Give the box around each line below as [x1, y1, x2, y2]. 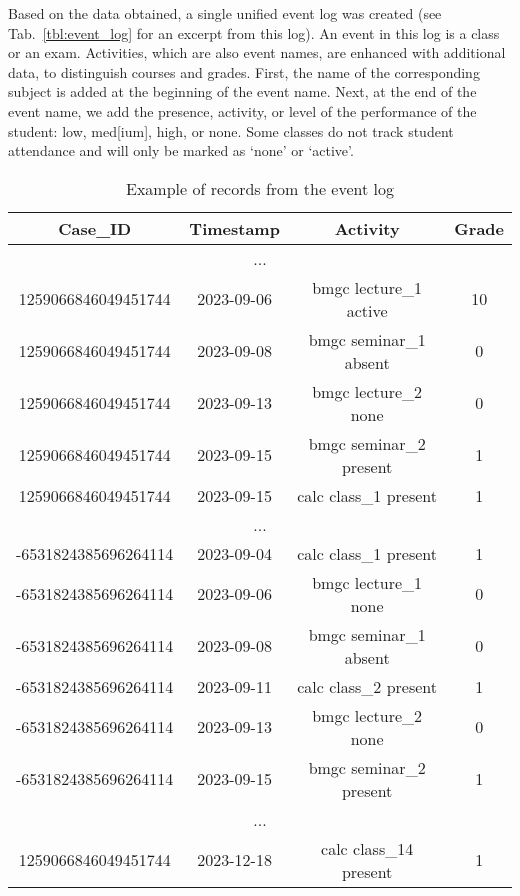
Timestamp [189, 216, 280, 240]
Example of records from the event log [126, 176, 394, 200]
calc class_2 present [297, 674, 438, 698]
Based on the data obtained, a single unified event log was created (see [8, 3, 442, 23]
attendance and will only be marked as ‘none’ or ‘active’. [8, 140, 354, 161]
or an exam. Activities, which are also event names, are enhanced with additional [8, 42, 506, 63]
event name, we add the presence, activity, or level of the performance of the [8, 100, 477, 121]
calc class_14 [321, 836, 414, 860]
